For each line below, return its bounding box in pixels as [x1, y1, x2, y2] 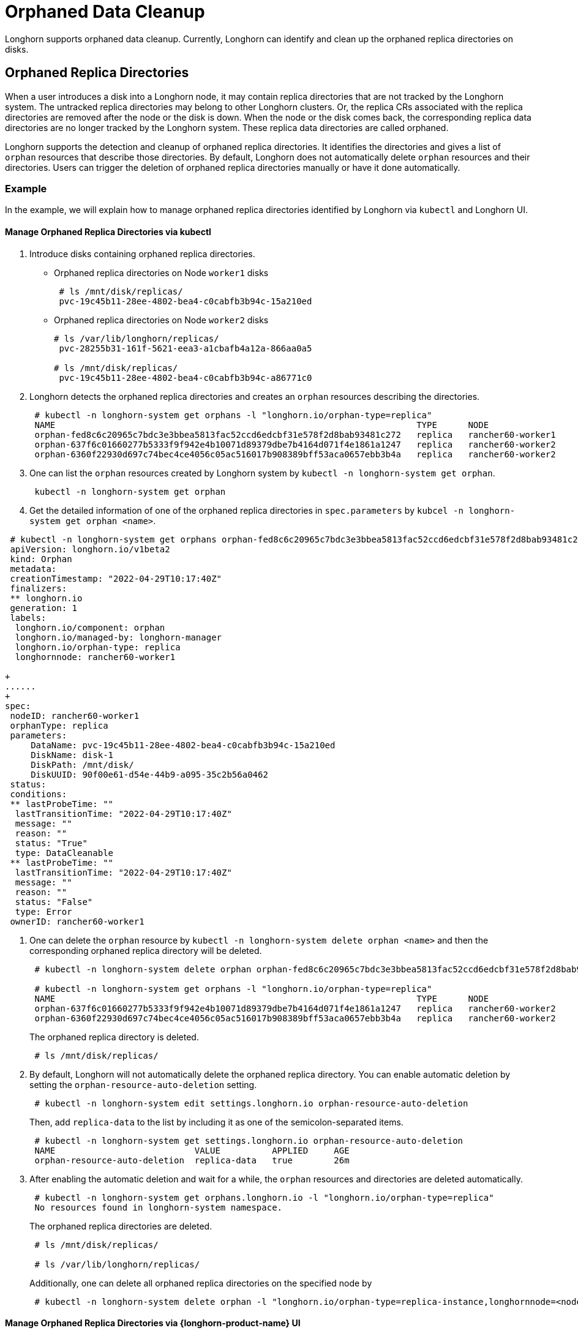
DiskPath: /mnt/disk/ [31, 759, 134, 770]
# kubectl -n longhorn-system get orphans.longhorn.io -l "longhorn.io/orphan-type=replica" [34, 1192, 494, 1203]
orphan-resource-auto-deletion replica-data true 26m [34, 1155, 350, 1165]
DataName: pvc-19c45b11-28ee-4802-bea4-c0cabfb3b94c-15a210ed [31, 740, 336, 750]
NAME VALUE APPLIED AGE [34, 1145, 350, 1155]
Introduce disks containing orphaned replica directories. [29, 248, 255, 259]
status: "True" [15, 838, 88, 848]
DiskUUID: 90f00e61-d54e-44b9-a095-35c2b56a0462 [31, 769, 268, 779]
